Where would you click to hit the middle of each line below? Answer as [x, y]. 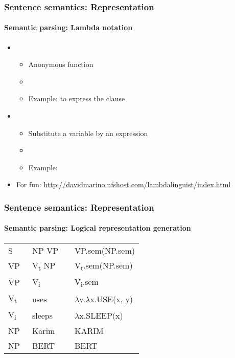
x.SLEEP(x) [101, 315]
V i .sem [87, 282]
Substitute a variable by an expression [88, 133]
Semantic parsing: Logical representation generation [98, 228]
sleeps [42, 315]
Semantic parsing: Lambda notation [68, 27]
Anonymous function [61, 64]
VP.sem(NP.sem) [105, 250]
